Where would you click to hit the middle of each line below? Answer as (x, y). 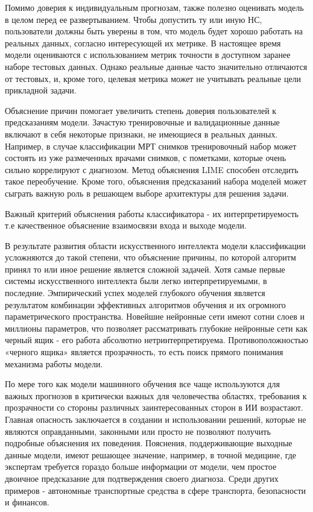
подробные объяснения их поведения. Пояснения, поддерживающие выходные (149, 443)
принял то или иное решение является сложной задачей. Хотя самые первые (145, 269)
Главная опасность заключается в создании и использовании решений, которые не (156, 419)
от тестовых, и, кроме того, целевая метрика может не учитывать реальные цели (153, 78)
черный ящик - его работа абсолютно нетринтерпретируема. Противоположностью (156, 340)
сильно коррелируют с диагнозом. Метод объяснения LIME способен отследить (152, 169)
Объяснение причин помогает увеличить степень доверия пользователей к (141, 110)
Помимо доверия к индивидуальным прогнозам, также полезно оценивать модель (154, 7)
